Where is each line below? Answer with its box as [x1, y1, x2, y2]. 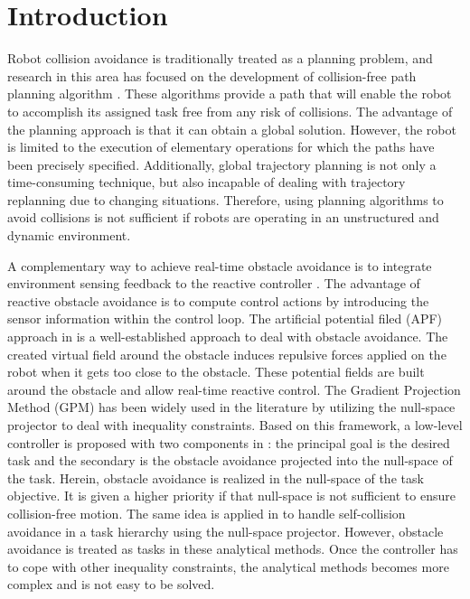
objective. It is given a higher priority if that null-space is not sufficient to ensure [7, 486, 456, 505]
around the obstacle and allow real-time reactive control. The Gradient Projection [7, 379, 461, 398]
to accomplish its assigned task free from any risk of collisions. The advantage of [7, 101, 453, 120]
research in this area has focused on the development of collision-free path [7, 66, 417, 85]
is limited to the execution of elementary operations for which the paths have [7, 137, 435, 156]
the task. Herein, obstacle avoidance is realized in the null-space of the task [7, 468, 424, 487]
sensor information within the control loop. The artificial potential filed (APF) [7, 309, 443, 328]
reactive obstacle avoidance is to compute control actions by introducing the [7, 291, 429, 310]
